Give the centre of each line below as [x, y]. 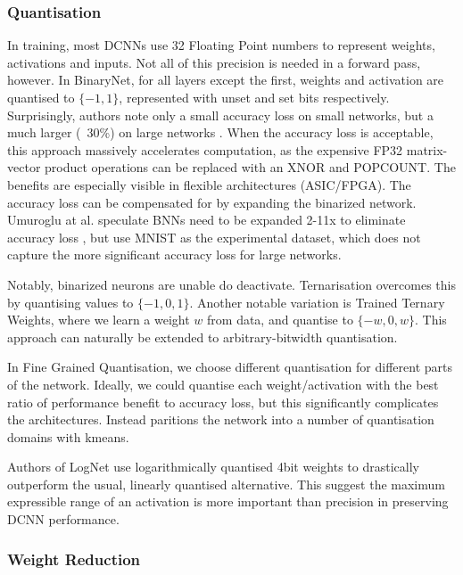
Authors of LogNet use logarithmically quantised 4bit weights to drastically [213, 467]
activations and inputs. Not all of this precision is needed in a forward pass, [214, 62]
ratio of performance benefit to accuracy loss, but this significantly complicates [223, 402]
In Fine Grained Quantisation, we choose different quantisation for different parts [230, 367]
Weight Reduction [74, 559]
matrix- [427, 149]
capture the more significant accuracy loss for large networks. [174, 255]
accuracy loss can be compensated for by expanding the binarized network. [212, 202]
